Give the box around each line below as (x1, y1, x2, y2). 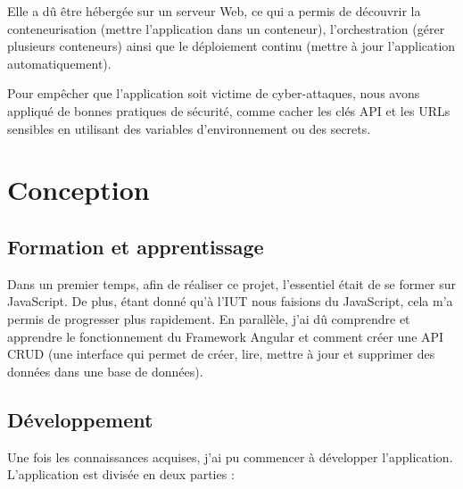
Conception (7, 171, 150, 208)
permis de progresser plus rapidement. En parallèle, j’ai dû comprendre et (7, 309, 410, 327)
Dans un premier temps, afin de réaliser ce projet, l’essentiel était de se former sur (7, 274, 457, 293)
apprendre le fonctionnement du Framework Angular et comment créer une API (7, 327, 444, 345)
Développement (7, 405, 153, 433)
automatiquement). (7, 54, 112, 72)
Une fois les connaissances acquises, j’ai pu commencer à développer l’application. (7, 447, 453, 466)
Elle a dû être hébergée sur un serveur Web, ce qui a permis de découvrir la (7, 2, 421, 20)
